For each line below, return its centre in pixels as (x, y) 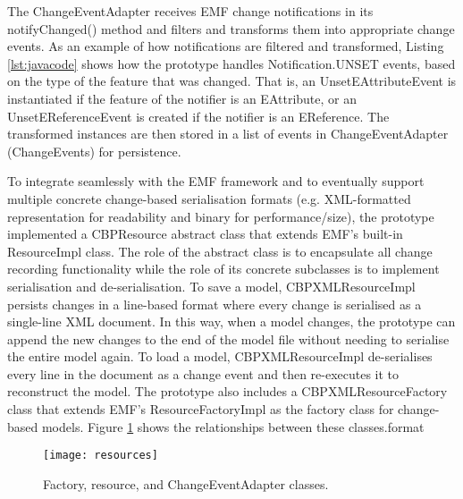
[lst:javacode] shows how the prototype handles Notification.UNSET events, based (231, 63)
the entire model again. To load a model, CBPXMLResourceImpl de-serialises (220, 356)
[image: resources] (101, 456)
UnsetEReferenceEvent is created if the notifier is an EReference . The (198, 116)
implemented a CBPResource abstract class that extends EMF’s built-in (205, 234)
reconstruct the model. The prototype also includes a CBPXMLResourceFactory (227, 391)
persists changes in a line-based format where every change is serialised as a (215, 304)
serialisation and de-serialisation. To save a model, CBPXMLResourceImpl (211, 286)
